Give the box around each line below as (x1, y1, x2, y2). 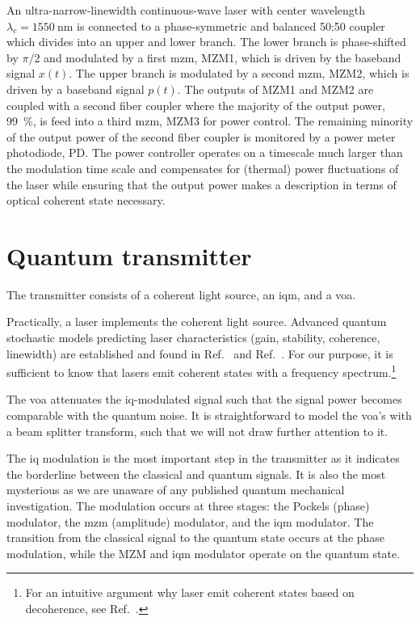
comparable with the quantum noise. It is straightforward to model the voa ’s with (6, 407, 412, 424)
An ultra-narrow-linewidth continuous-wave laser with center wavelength (6, 2, 366, 18)
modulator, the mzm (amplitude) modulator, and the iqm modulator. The (6, 513, 374, 530)
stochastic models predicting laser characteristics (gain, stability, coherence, (6, 329, 380, 346)
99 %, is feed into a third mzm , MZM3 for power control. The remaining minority (6, 112, 414, 129)
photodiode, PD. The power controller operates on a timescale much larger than (6, 144, 403, 161)
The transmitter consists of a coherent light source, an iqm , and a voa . (6, 286, 356, 303)
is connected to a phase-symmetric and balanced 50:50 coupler (77, 17, 385, 34)
